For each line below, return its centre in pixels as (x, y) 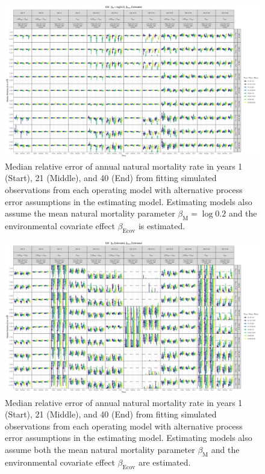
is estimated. (162, 226)
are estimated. (164, 462)
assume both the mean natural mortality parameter (100, 449)
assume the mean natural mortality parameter (90, 213)
